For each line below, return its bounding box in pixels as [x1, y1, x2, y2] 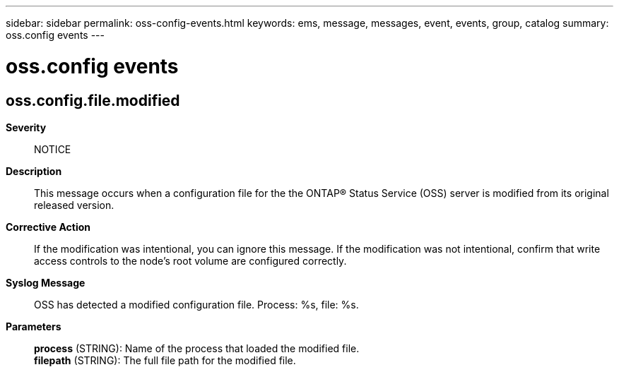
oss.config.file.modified [6, 91, 180, 109]
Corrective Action [6, 220, 90, 233]
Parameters [6, 320, 61, 332]
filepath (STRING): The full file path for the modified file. [34, 354, 296, 366]
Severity [6, 121, 47, 133]
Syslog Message [6, 276, 86, 289]
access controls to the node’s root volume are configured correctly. [34, 254, 347, 267]
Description [6, 164, 62, 177]
